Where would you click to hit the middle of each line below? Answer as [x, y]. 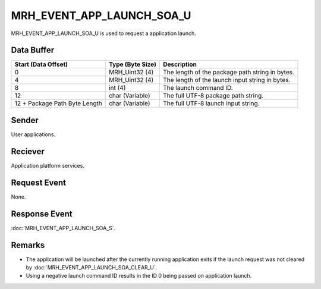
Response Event [42, 214]
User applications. [33, 134]
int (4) [117, 88]
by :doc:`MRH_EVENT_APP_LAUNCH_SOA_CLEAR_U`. [92, 267]
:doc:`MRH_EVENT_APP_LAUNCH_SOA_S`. [63, 228]
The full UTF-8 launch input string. [211, 103]
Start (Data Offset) [41, 64]
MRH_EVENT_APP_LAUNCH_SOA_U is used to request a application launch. [103, 33]
